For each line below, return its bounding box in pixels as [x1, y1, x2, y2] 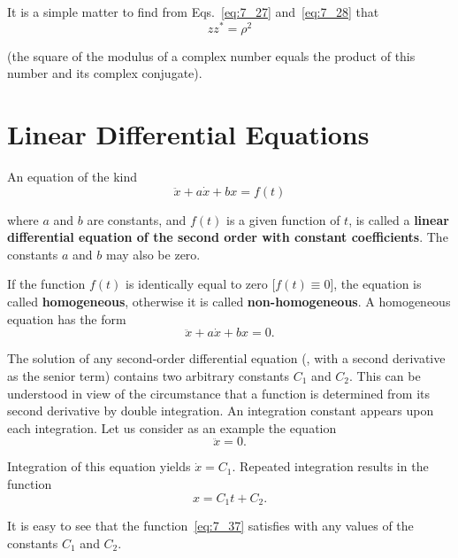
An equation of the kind [7, 167, 138, 185]
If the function [7, 275, 86, 293]
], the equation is [330, 275, 422, 293]
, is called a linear [348, 210, 449, 229]
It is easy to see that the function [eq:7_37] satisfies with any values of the [7, 515, 414, 534]
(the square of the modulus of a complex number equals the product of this [7, 46, 416, 65]
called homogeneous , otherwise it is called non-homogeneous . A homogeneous [7, 291, 451, 310]
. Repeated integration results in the [232, 457, 429, 476]
